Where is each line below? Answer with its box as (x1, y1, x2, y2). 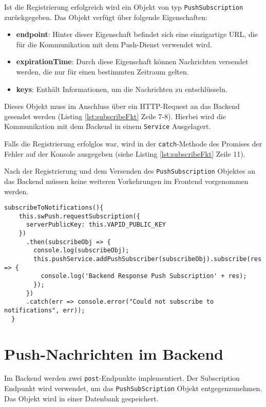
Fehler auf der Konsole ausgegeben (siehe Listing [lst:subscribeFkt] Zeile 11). (4, 148, 245, 159)
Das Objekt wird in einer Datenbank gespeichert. (4, 393, 159, 403)
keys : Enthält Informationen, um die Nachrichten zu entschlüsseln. (16, 83, 227, 94)
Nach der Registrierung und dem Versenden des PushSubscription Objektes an (4, 165, 255, 176)
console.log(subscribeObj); (33, 247, 129, 254)
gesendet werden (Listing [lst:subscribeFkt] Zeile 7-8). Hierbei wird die (4, 110, 226, 121)
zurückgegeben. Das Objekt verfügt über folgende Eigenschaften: (4, 11, 207, 22)
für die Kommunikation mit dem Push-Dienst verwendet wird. (16, 39, 212, 49)
